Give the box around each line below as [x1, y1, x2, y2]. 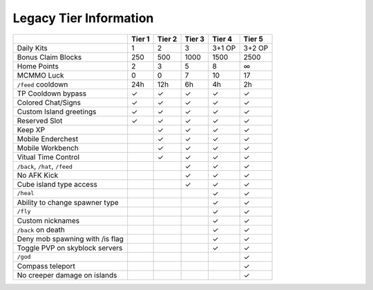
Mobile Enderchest [17, 134, 79, 143]
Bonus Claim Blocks [17, 52, 82, 62]
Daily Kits [17, 43, 48, 53]
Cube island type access [17, 179, 98, 189]
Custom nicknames [17, 215, 79, 225]
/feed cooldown [17, 80, 68, 89]
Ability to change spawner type [17, 197, 119, 207]
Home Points [17, 61, 59, 71]
